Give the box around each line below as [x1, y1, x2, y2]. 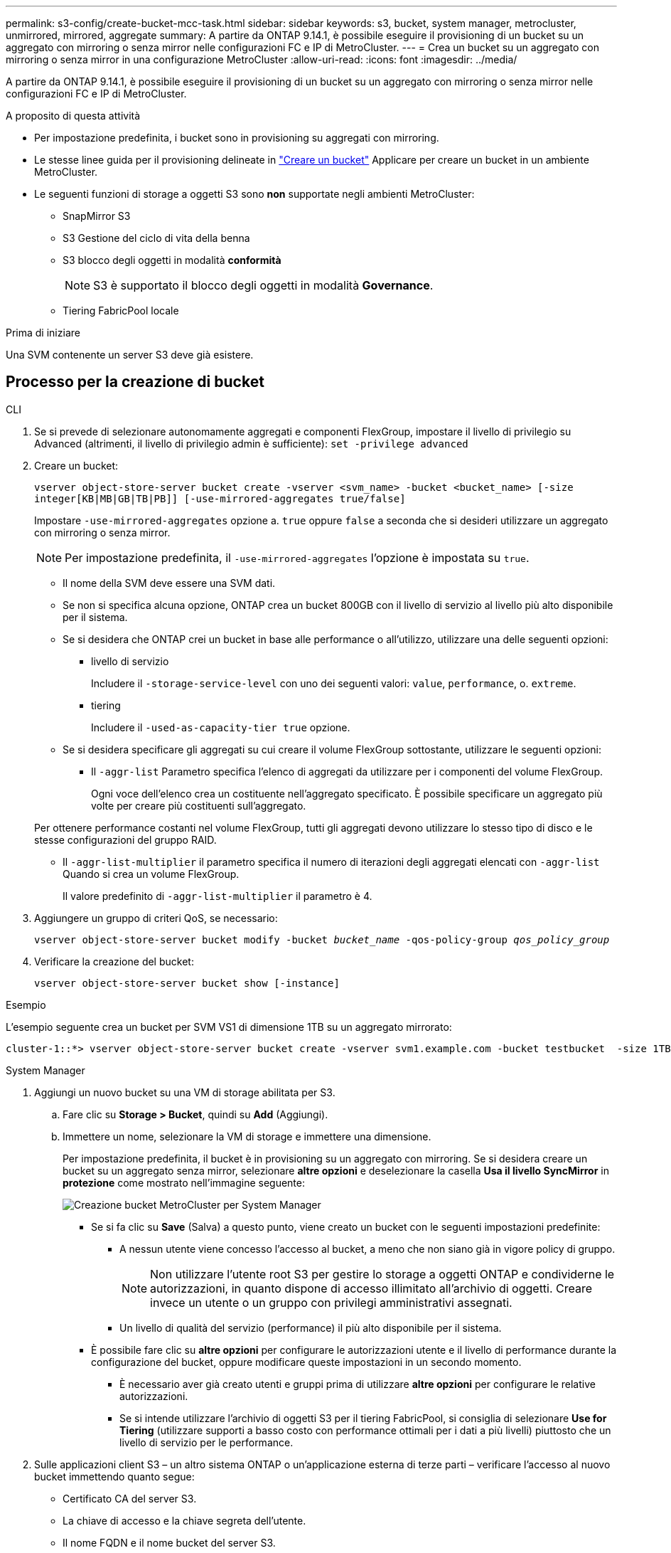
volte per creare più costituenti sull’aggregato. [91, 799, 306, 812]
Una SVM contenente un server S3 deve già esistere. [6, 349, 254, 361]
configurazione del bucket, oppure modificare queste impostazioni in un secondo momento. [91, 1355, 522, 1368]
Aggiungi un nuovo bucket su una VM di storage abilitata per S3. [34, 1086, 335, 1098]
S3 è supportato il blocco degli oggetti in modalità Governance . [93, 278, 434, 292]
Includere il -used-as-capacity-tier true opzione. [91, 721, 350, 733]
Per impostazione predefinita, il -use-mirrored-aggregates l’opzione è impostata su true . [65, 550, 530, 565]
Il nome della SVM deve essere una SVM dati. [63, 576, 276, 589]
